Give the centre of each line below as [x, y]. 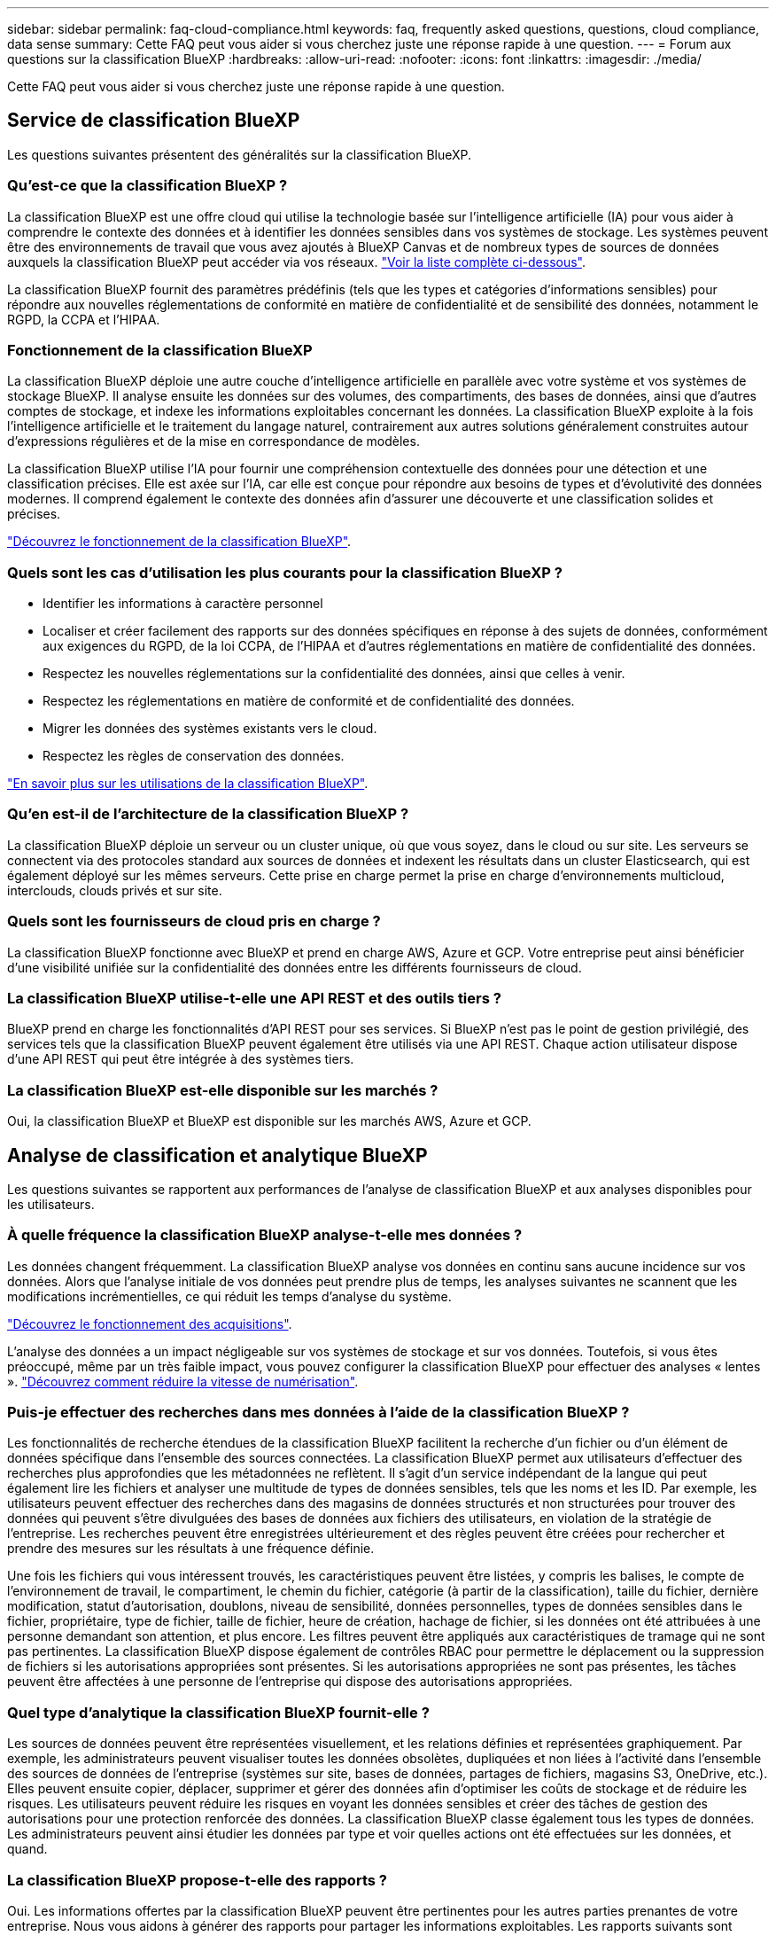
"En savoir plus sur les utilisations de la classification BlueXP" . [188, 784]
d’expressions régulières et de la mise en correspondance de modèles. [213, 441]
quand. [27, 1849]
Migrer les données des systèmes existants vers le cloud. [210, 729]
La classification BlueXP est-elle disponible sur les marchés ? [223, 1090]
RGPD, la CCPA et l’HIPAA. [84, 319]
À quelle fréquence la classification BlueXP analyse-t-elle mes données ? [265, 1235]
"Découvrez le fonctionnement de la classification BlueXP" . [179, 542]
